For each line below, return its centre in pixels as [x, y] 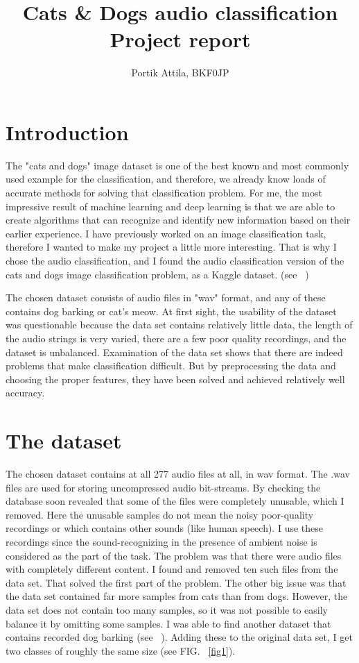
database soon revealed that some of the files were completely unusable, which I [175, 501]
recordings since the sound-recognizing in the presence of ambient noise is [161, 542]
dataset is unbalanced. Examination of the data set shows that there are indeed [174, 352]
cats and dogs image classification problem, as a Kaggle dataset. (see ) [157, 274]
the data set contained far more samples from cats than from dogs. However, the [177, 596]
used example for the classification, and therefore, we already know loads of [166, 179]
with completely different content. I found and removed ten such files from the [172, 569]
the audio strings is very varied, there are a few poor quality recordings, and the [176, 338]
